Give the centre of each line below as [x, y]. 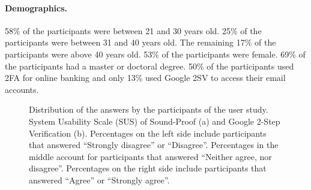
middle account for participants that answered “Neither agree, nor [150, 156]
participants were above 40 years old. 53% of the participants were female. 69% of [155, 54]
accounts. [22, 89]
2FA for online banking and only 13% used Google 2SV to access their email [145, 78]
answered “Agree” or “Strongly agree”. [99, 180]
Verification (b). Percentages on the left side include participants [148, 133]
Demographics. [36, 7]
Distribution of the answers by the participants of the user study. [149, 109]
